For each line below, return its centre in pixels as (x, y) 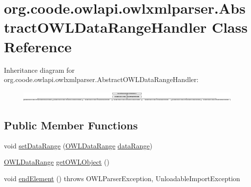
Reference (38, 46)
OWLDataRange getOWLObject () (57, 162)
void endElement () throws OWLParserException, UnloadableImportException (122, 178)
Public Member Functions (71, 125)
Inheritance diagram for (39, 70)
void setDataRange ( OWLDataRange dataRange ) (78, 145)
